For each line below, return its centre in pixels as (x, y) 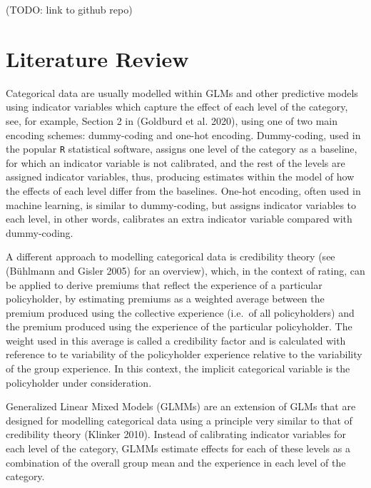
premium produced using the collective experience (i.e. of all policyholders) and (180, 312)
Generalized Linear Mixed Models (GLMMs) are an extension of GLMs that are (181, 406)
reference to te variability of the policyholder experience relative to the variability (184, 354)
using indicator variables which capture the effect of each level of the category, (177, 107)
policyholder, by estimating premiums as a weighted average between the (165, 299)
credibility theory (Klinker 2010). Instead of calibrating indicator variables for (176, 434)
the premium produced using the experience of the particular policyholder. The (179, 326)
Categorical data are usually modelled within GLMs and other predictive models (182, 92)
